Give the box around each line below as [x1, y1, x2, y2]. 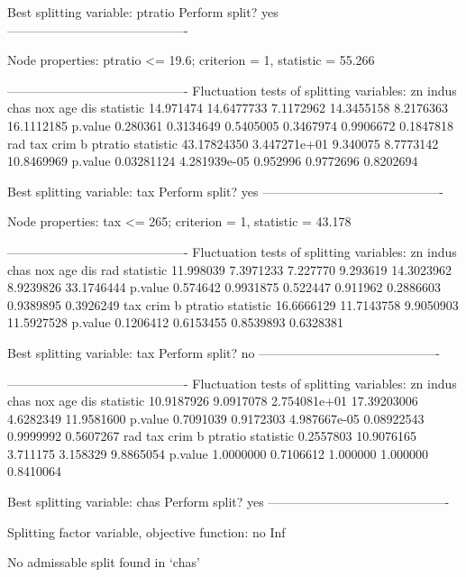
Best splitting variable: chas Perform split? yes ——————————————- [7, 492, 450, 511]
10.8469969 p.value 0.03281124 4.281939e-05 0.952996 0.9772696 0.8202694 [7, 151, 418, 170]
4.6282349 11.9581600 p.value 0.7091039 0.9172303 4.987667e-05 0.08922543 [7, 408, 425, 427]
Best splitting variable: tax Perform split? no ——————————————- [7, 343, 440, 362]
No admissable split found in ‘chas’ [7, 553, 200, 572]
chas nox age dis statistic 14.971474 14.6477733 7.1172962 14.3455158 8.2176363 [7, 98, 449, 117]
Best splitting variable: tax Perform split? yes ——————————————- [7, 181, 443, 200]
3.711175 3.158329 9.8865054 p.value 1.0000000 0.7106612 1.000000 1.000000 [7, 444, 429, 463]
